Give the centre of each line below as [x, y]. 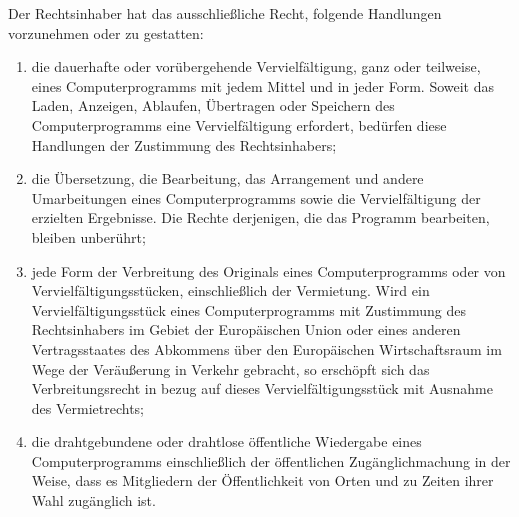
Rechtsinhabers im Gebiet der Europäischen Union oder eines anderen [246, 329]
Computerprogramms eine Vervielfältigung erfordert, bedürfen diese [239, 124]
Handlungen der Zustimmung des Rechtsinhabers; [184, 144]
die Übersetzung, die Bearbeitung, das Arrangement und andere [227, 178]
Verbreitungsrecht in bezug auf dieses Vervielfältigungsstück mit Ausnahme [262, 388]
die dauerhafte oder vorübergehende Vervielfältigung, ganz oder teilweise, [256, 66]
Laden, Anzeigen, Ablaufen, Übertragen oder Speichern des [213, 105]
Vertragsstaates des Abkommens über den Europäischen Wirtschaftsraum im [266, 348]
